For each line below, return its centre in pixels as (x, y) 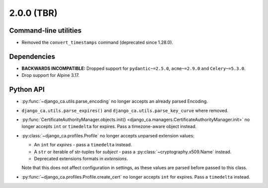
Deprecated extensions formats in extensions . (81, 158)
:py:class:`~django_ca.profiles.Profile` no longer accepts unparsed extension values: (108, 135)
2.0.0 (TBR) (33, 13)
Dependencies (32, 56)
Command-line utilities (45, 31)
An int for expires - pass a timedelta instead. (83, 145)
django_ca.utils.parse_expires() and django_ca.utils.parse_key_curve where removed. (125, 110)
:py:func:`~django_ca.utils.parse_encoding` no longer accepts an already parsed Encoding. (115, 101)
